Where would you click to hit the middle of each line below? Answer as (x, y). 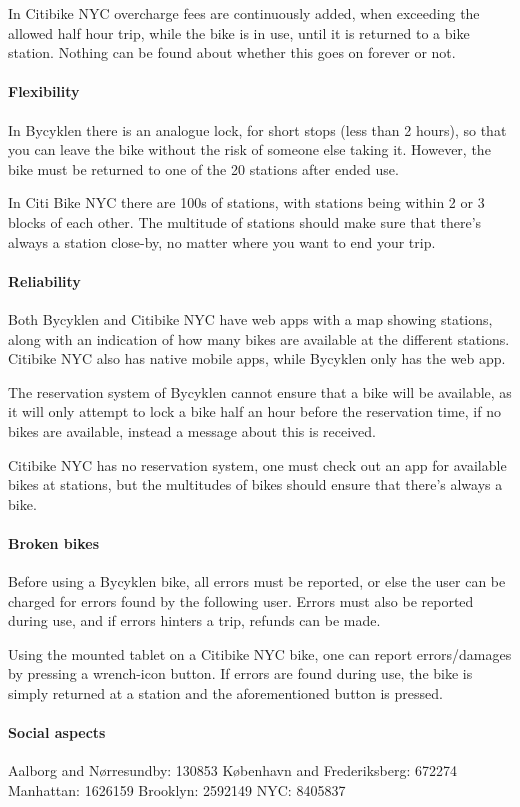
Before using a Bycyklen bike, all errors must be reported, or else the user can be (257, 581)
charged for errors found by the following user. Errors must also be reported (241, 600)
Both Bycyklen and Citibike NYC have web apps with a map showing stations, (250, 318)
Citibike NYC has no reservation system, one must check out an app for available (257, 464)
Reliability (44, 280)
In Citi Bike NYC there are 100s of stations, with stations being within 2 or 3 (246, 202)
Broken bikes (54, 542)
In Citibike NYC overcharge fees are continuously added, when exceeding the (244, 13)
